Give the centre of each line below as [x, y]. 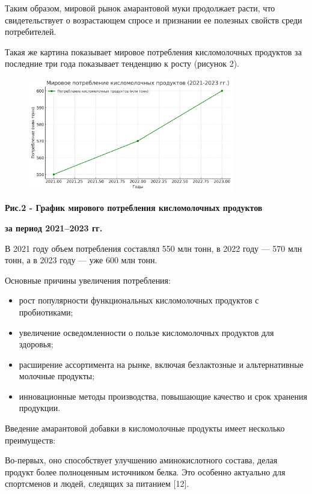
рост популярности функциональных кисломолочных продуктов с [139, 300]
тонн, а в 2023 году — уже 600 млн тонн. [81, 260]
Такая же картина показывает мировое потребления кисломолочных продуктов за [153, 51]
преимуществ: [30, 440]
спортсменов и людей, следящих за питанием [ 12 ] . [97, 483]
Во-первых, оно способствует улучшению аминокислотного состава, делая [141, 460]
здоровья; [36, 344]
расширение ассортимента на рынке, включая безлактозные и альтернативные [161, 364]
